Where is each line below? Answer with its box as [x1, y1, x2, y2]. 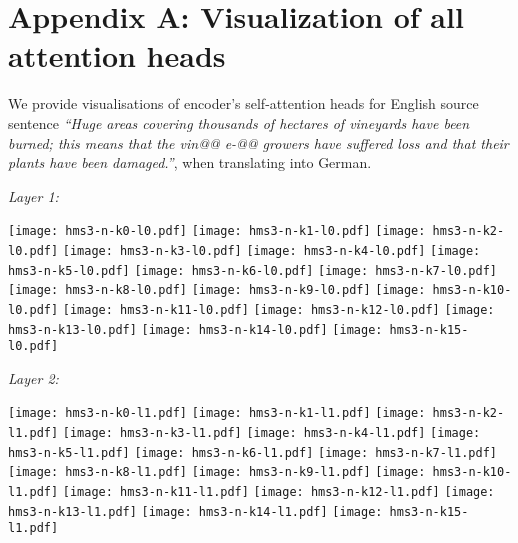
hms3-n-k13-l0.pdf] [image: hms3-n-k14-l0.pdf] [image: [8, 322, 383, 337]
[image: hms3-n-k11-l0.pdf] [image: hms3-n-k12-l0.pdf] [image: [62, 302, 495, 317]
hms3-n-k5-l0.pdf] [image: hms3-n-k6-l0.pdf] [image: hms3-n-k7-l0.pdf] [8, 263, 498, 278]
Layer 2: [8, 367, 59, 388]
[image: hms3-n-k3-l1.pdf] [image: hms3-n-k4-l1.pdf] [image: [62, 426, 481, 441]
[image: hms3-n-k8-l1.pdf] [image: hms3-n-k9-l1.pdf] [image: [8, 465, 426, 480]
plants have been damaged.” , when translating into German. [8, 152, 372, 173]
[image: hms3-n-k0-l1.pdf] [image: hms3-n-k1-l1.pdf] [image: [8, 406, 426, 421]
